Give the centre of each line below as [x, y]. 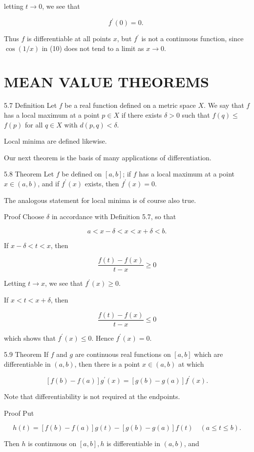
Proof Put [19, 413]
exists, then [102, 183]
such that [196, 115]
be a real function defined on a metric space [130, 105]
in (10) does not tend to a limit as [93, 48]
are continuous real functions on [123, 354]
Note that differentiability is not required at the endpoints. [92, 396]
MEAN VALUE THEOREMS [106, 82]
